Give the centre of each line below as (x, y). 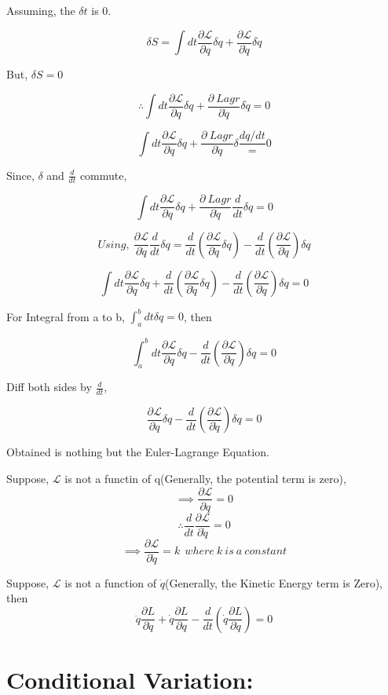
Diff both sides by (49, 387)
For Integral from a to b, (66, 316)
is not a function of (111, 582)
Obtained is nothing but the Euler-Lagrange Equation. (138, 452)
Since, (20, 175)
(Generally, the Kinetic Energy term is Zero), (273, 582)
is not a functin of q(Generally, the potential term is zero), (205, 478)
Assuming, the (41, 10)
